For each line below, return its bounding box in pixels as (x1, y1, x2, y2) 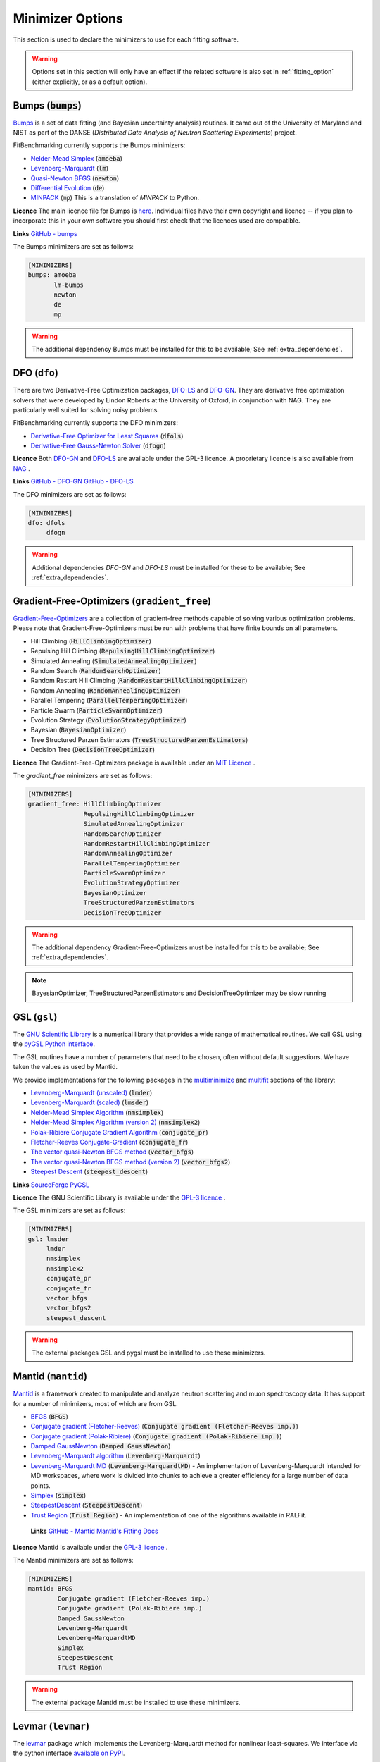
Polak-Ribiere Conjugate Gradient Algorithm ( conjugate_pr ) (30, 1128, 208, 1136)
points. (30, 1481, 51, 1490)
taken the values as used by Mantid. (13, 1063, 118, 1071)
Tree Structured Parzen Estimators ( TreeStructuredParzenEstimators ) (30, 735, 248, 744)
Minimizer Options (13, 11, 123, 26)
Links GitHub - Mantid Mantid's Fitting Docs (30, 1527, 158, 1536)
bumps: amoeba (27, 271, 77, 279)
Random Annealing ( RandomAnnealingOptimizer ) (30, 686, 181, 694)
